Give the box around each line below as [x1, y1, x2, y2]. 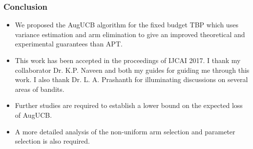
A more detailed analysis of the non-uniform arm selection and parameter [15, 126, 235, 136]
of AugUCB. [15, 109, 52, 120]
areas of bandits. [15, 84, 64, 94]
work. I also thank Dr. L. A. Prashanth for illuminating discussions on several [15, 74, 248, 85]
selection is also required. [15, 136, 90, 146]
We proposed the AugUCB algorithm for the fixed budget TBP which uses [15, 20, 238, 30]
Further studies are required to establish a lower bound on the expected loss [15, 100, 243, 110]
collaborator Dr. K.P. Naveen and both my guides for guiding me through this [15, 64, 250, 75]
